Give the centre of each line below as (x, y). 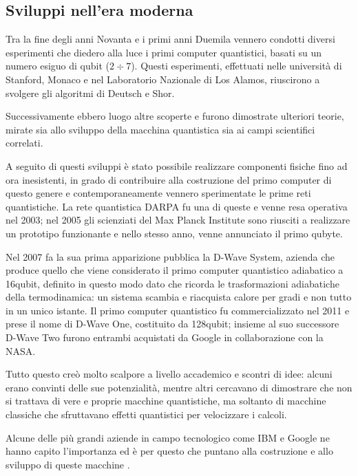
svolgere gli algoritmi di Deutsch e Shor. (90, 93)
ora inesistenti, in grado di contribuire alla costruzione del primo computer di (169, 179)
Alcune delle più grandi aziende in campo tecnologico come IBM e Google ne (168, 437)
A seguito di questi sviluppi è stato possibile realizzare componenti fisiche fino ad (177, 165)
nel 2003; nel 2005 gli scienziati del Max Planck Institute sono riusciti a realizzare (178, 220)
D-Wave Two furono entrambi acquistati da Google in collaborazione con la (165, 337)
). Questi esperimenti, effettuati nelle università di (236, 66)
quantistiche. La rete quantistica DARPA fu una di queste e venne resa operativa (177, 206)
